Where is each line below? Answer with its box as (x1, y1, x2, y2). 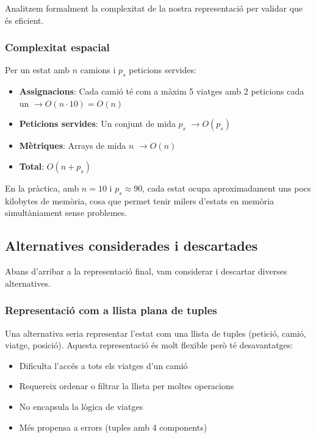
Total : (19, 159, 45, 172)
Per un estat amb (5, 63, 70, 76)
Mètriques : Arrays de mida (19, 139, 126, 152)
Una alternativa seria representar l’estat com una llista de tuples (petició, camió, (5, 326, 306, 339)
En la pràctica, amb (5, 181, 79, 194)
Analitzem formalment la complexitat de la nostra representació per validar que (5, 2, 303, 14)
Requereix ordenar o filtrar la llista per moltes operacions (19, 379, 234, 392)
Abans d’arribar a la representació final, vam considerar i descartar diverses (5, 265, 287, 278)
